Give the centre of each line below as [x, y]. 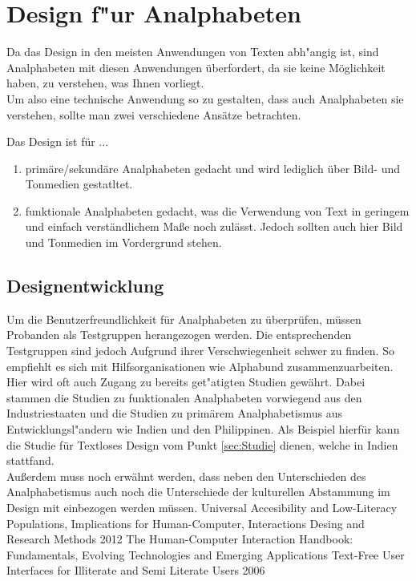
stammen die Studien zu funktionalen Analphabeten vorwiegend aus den [184, 397]
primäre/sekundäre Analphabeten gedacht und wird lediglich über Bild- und [213, 168]
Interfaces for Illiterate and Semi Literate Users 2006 [136, 570]
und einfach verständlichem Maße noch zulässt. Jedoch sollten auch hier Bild [214, 226]
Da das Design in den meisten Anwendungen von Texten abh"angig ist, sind [193, 52]
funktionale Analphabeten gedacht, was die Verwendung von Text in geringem [217, 210]
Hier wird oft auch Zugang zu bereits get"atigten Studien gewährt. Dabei [186, 382]
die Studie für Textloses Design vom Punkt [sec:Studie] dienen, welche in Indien [202, 444]
